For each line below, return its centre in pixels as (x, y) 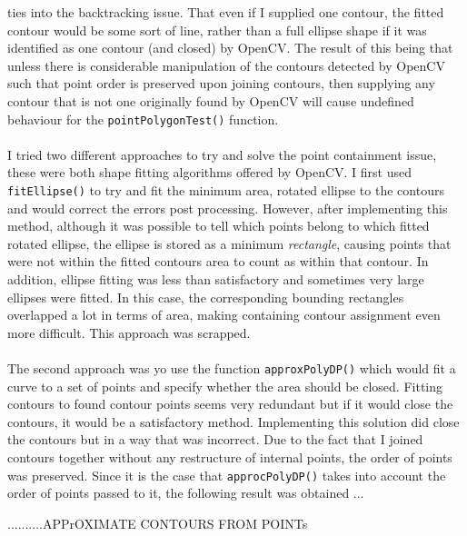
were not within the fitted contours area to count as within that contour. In (218, 261)
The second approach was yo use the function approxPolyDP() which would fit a (232, 368)
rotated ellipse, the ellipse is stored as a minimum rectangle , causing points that (229, 243)
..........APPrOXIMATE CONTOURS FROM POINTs (158, 523)
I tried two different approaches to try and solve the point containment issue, (222, 154)
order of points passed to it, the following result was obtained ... (186, 493)
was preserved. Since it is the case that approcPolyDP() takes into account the (227, 475)
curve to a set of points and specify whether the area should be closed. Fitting (225, 386)
